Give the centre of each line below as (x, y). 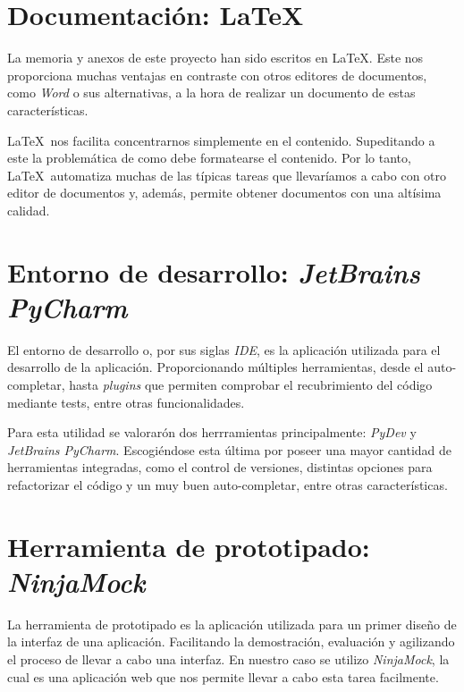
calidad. (29, 210)
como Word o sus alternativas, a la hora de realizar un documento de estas (211, 93)
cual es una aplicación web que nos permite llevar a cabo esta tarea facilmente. (223, 676)
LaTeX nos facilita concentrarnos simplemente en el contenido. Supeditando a (221, 140)
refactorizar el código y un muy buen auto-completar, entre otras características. (228, 484)
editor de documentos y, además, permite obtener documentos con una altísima (224, 193)
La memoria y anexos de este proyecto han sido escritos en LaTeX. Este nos (215, 58)
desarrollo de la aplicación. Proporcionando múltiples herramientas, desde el (215, 367)
